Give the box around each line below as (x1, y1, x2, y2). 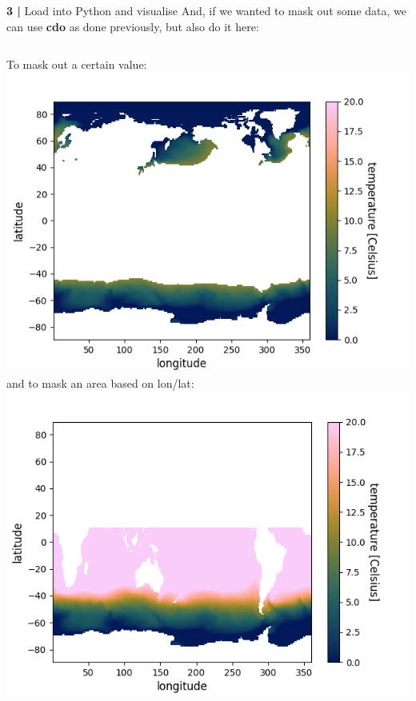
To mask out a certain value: (6, 56, 147, 73)
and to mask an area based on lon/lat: (6, 374, 194, 391)
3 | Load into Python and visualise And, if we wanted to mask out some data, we (6, 2, 407, 18)
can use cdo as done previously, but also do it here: (6, 18, 259, 34)
